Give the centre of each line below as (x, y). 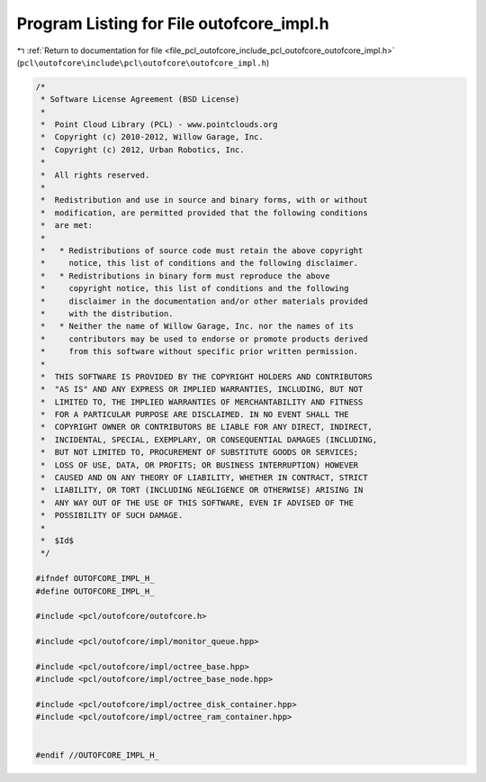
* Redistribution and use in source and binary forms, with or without (204, 200)
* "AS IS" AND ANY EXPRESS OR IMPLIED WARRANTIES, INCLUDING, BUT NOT (202, 389)
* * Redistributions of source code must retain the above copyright (202, 251)
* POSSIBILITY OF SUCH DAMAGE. (112, 515)
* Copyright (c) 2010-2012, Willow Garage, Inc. (153, 137)
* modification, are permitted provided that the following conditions (204, 213)
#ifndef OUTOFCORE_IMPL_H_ (95, 578)
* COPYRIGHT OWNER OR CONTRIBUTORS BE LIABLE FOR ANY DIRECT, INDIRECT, (207, 427)
